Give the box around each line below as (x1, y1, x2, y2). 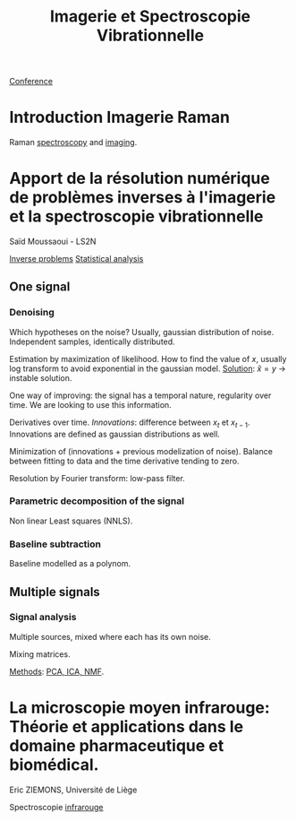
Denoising (9, 307, 55, 319)
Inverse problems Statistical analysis (9, 254, 144, 264)
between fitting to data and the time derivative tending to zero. (9, 455, 240, 466)
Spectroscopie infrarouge (9, 801, 105, 812)
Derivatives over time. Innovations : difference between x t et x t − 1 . (9, 417, 250, 429)
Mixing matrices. (9, 648, 71, 660)
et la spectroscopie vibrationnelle (9, 206, 264, 227)
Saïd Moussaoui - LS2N (9, 236, 97, 247)
